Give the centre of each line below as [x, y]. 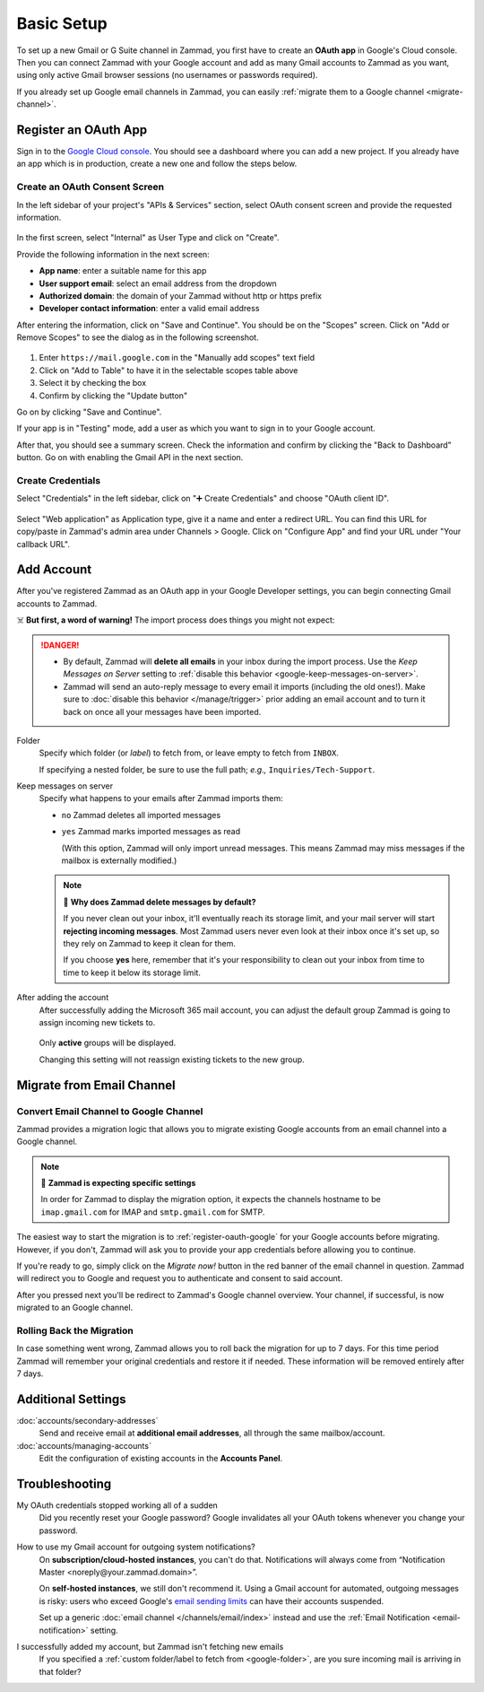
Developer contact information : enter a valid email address [149, 309]
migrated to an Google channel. [75, 1308]
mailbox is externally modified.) [119, 860]
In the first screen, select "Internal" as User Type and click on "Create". [148, 238]
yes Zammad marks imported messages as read [151, 832]
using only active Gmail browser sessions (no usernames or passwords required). [167, 75]
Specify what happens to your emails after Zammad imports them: [161, 798]
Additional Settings [71, 1399]
